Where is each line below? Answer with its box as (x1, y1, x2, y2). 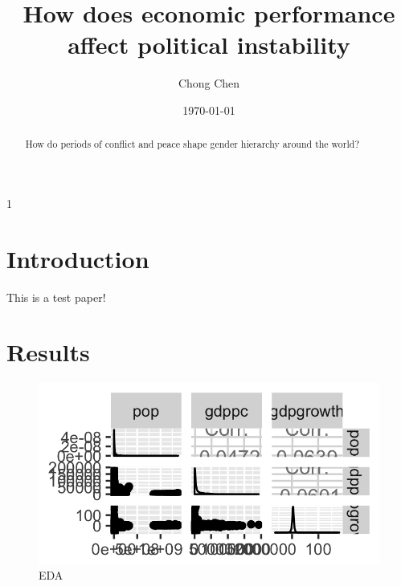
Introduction (6, 242, 149, 275)
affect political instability (68, 28, 350, 61)
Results (6, 336, 90, 368)
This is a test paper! (6, 288, 106, 305)
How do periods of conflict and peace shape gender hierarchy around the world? (25, 137, 359, 151)
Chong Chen (178, 75, 240, 92)
